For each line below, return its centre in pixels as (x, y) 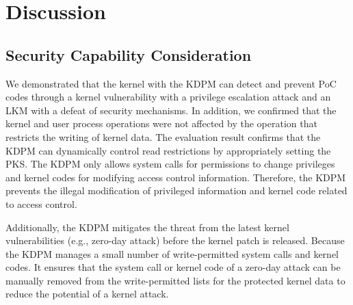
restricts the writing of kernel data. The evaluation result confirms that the (163, 136)
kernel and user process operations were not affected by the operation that (161, 123)
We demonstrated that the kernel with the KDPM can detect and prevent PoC (171, 83)
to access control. (41, 203)
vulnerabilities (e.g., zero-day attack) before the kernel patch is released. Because (175, 240)
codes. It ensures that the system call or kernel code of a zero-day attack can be (173, 267)
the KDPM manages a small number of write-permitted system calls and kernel (172, 253)
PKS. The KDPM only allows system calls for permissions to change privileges (170, 164)
